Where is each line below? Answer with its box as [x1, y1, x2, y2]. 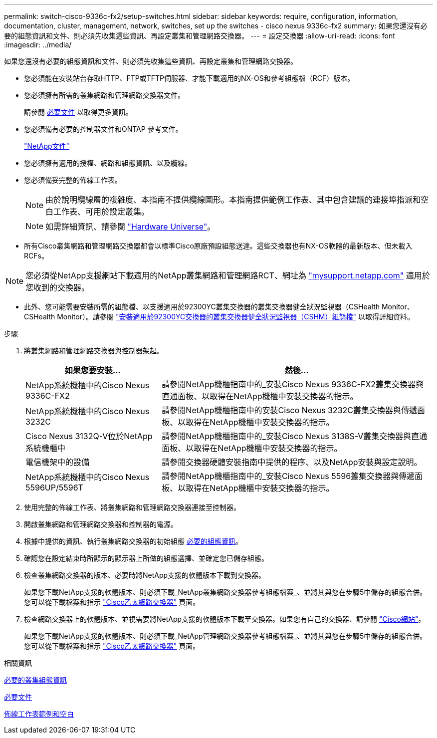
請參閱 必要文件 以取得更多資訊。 [24, 108, 133, 116]
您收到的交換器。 [25, 282, 90, 292]
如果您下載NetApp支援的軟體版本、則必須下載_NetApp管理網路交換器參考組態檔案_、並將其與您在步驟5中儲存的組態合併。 [24, 632, 427, 640]
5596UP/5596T [25, 483, 83, 492]
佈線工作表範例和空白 [4, 710, 74, 718]
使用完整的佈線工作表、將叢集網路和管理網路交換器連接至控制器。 [24, 503, 240, 511]
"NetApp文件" [24, 142, 70, 150]
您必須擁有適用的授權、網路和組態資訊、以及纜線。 [24, 159, 192, 167]
